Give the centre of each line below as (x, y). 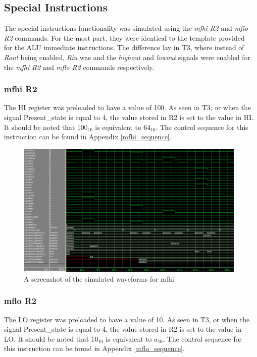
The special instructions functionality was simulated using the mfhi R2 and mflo (126, 28)
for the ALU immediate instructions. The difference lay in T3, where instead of (124, 47)
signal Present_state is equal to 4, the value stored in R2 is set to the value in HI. (129, 117)
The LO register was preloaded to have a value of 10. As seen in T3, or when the (127, 319)
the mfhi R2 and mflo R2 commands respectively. (79, 67)
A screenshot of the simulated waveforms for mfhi (99, 278)
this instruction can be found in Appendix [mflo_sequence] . (94, 348)
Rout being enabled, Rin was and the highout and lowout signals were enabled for (127, 57)
